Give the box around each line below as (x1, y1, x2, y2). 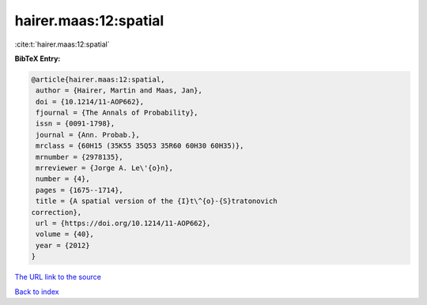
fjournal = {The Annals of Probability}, (36, 108, 198, 118)
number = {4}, (36, 175, 90, 183)
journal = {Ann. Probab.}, (36, 130, 140, 139)
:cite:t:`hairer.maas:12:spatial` (14, 40, 110, 49)
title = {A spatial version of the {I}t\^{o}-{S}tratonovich (36, 197, 278, 205)
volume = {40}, (36, 230, 95, 239)
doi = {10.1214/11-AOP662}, (36, 97, 145, 106)
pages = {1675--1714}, (36, 186, 124, 194)
